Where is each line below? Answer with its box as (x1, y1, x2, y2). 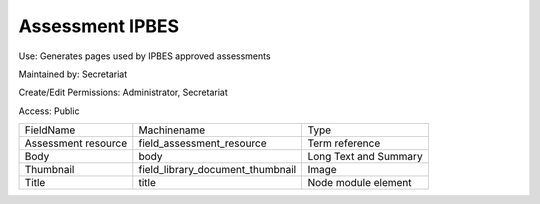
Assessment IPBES (18, 15, 180, 37)
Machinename (138, 123, 206, 137)
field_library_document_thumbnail (138, 163, 297, 177)
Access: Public (18, 105, 80, 117)
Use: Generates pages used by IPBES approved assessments (18, 50, 271, 62)
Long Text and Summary (307, 150, 424, 164)
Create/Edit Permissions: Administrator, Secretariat (18, 86, 229, 99)
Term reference (307, 136, 381, 150)
